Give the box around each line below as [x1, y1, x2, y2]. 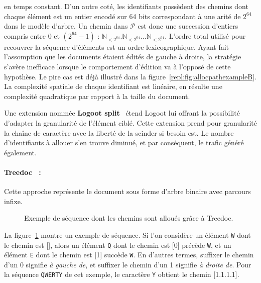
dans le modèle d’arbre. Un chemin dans [4, 21, 128, 31]
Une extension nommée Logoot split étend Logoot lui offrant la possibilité [4, 108, 240, 118]
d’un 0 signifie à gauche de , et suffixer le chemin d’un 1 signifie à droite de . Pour [4, 259, 251, 269]
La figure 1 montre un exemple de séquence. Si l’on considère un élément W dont [4, 229, 251, 240]
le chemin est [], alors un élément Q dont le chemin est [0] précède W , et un [4, 239, 231, 250]
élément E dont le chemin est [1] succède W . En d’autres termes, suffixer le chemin [4, 249, 254, 260]
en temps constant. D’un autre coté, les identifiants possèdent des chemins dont [4, 1, 248, 11]
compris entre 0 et [4, 30, 60, 41]
